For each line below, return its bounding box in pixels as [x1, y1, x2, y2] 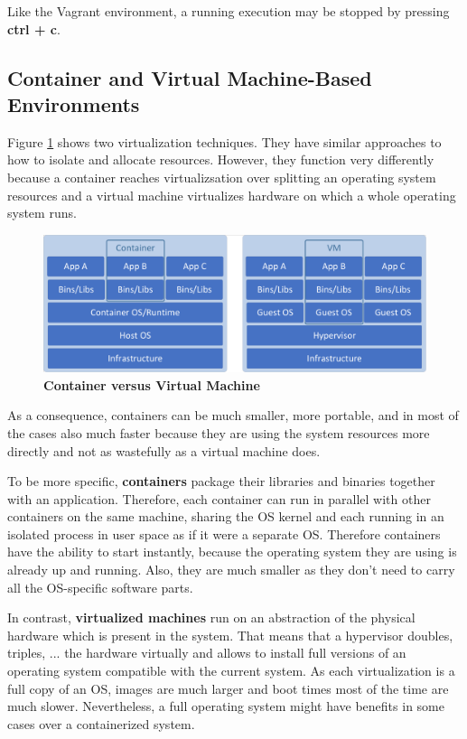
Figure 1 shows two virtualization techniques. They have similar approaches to [7, 132, 442, 151]
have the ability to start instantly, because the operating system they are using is [7, 542, 457, 561]
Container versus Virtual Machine [43, 375, 260, 394]
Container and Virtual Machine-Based [7, 63, 372, 91]
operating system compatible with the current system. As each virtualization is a [7, 661, 455, 680]
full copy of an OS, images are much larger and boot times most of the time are [7, 678, 449, 697]
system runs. [7, 203, 77, 222]
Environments [7, 89, 140, 117]
